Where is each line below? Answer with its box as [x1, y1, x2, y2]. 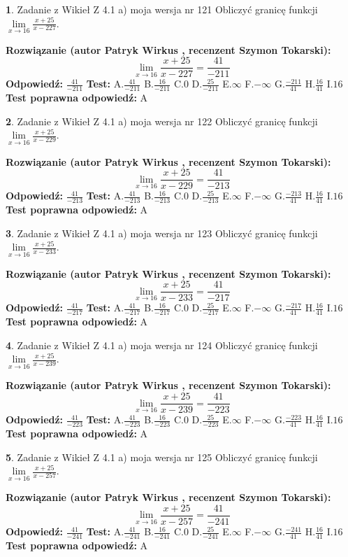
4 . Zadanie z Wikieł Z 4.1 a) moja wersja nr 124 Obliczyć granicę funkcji [6, 337, 318, 352]
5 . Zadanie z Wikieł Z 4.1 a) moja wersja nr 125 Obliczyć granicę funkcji [6, 449, 318, 464]
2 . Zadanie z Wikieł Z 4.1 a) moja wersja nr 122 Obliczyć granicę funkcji [6, 113, 318, 128]
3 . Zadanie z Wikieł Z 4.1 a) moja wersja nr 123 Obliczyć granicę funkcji [6, 225, 318, 240]
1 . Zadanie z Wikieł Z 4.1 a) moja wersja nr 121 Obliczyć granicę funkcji [6, 2, 318, 16]
